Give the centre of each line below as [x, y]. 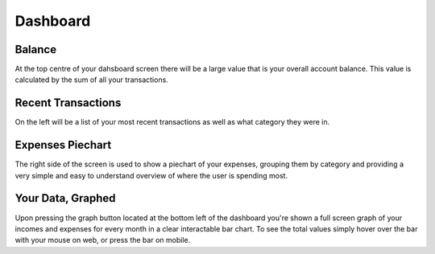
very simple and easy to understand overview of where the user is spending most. [151, 175]
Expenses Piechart [63, 145]
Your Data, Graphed [65, 198]
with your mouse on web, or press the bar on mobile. [103, 240]
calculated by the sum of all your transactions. [91, 80]
